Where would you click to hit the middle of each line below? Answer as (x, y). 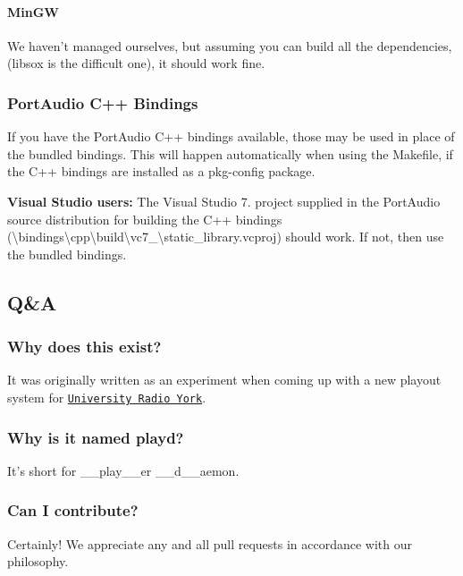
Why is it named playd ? (96, 437)
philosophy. (38, 561)
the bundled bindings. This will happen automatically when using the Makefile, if (230, 153)
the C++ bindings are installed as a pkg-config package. (161, 171)
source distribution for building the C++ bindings (145, 219)
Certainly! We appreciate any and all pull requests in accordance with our (210, 543)
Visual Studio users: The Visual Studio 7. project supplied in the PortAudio (224, 201)
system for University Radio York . (107, 397)
